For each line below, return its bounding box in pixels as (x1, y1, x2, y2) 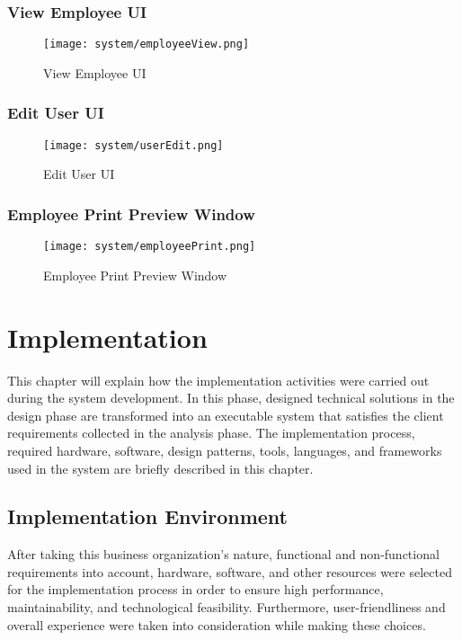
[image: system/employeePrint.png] (43, 240, 256, 253)
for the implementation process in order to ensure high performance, (7, 580, 384, 599)
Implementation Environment (7, 502, 288, 530)
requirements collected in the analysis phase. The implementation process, (7, 423, 415, 442)
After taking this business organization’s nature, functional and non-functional (7, 545, 440, 564)
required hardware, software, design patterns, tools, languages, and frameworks (7, 440, 442, 459)
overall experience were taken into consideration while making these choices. (7, 615, 426, 634)
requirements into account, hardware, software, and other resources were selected (7, 562, 452, 581)
